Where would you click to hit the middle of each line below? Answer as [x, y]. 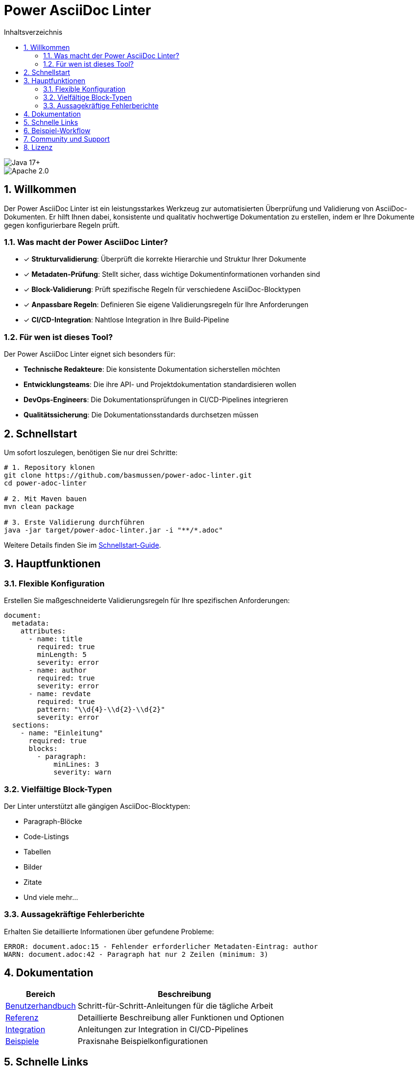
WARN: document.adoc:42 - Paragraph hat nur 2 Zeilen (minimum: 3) [136, 954]
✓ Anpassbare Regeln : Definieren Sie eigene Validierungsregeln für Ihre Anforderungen [166, 305]
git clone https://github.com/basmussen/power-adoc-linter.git [128, 475]
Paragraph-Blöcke [53, 821]
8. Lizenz [38, 147]
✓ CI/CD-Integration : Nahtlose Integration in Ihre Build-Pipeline [126, 320]
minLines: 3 [76, 765]
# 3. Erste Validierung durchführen [74, 522]
